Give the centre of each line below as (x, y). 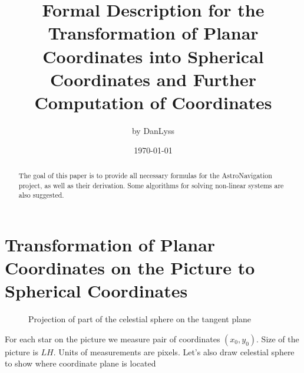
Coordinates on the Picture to (130, 268)
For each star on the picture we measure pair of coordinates (113, 338)
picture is (22, 351)
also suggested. (41, 195)
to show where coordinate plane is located (80, 363)
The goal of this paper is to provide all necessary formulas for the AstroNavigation (145, 175)
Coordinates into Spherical (153, 56)
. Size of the (278, 338)
